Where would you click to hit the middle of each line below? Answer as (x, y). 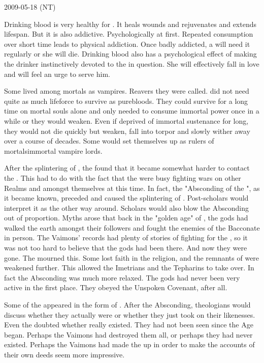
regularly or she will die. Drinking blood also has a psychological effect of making (130, 54)
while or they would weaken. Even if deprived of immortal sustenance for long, (126, 120)
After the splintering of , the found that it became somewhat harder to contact (127, 168)
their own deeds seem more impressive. (64, 354)
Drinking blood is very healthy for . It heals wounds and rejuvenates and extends (130, 24)
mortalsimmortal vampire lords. (53, 150)
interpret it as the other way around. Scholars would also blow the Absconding (126, 207)
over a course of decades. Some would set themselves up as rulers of (109, 141)
